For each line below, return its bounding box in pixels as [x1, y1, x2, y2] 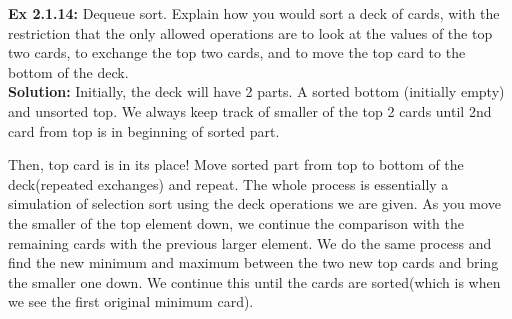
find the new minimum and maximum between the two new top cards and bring [8, 252, 499, 273]
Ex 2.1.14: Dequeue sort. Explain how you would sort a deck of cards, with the [8, 3, 500, 23]
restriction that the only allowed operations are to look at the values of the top [8, 22, 493, 43]
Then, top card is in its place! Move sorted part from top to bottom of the [8, 154, 464, 175]
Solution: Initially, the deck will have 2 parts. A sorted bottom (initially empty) [8, 81, 505, 102]
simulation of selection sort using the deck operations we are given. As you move [8, 193, 501, 214]
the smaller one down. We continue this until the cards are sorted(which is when [8, 271, 501, 292]
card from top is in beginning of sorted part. [8, 120, 280, 141]
